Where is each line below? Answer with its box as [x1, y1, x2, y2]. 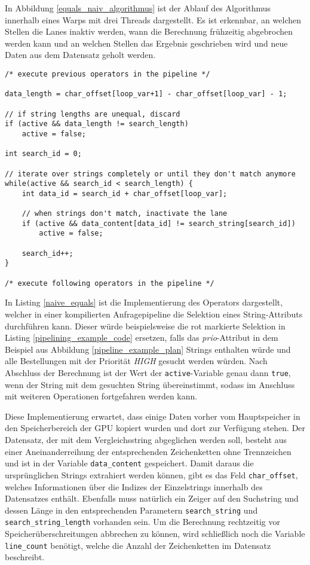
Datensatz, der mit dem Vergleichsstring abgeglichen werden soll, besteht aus [5, 433, 287, 445]
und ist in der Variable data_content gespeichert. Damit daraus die [5, 457, 254, 469]
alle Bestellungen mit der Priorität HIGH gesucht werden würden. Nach [5, 355, 268, 367]
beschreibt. [5, 551, 45, 563]
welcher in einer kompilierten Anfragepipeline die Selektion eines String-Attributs [5, 308, 303, 320]
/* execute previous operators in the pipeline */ [5, 69, 210, 78]
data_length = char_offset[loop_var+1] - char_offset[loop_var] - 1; [5, 90, 287, 99]
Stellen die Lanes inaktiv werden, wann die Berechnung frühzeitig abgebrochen [5, 25, 293, 38]
